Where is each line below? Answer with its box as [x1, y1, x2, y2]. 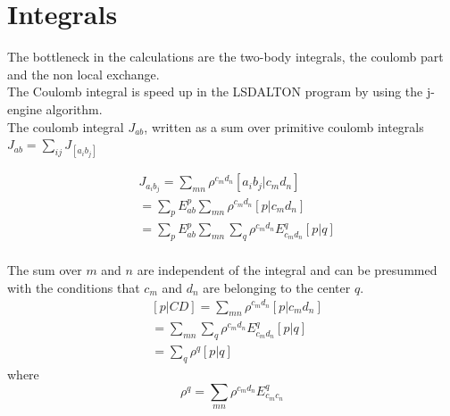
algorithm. [46, 99, 103, 118]
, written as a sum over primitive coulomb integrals [144, 117, 424, 136]
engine [7, 99, 42, 118]
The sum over [7, 261, 82, 279]
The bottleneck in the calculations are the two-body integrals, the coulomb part [7, 47, 444, 66]
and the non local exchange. [7, 64, 160, 83]
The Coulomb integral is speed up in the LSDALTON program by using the [7, 82, 423, 101]
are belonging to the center [203, 278, 351, 296]
